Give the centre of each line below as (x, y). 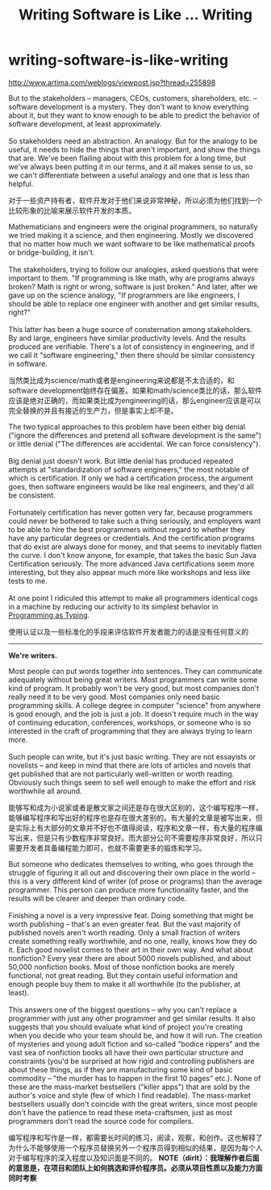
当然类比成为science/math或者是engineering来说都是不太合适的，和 (122, 380)
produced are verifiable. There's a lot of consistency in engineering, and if (131, 346)
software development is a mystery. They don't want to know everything (129, 106)
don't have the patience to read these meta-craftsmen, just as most (120, 1112)
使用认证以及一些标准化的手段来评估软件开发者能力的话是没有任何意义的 (128, 631)
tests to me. (28, 580)
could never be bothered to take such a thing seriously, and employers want (135, 521)
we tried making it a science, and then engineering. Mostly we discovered (131, 235)
